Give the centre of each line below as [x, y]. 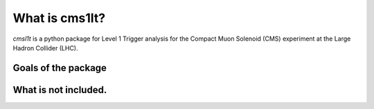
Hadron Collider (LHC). [46, 48]
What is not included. [60, 90]
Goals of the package [60, 68]
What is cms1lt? [59, 18]
